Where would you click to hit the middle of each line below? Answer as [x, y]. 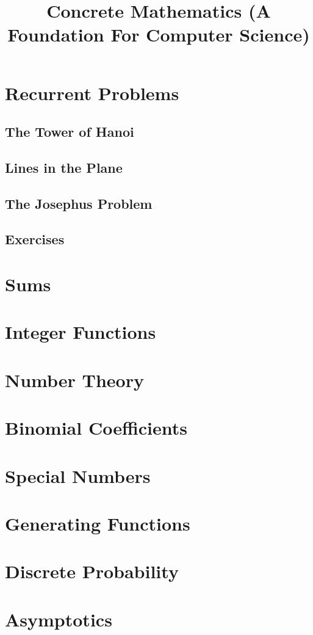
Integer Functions [81, 332]
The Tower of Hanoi [70, 132]
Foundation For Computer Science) [159, 34]
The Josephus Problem [79, 203]
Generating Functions [98, 523]
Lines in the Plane [64, 167]
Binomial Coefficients [96, 428]
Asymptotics [59, 619]
